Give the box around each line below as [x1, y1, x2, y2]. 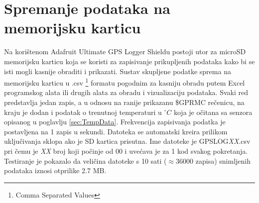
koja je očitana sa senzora [173, 106, 253, 117]
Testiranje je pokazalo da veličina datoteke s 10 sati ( [4, 155, 167, 166]
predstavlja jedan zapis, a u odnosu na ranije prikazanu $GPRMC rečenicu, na [4, 97, 245, 107]
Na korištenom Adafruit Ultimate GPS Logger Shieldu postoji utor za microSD [4, 46, 246, 57]
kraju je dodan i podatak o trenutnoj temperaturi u [4, 106, 162, 117]
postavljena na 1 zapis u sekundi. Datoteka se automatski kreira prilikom [4, 126, 228, 136]
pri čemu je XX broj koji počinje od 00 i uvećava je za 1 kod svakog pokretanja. [4, 145, 248, 156]
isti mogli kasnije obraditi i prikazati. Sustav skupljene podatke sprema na [4, 66, 231, 76]
